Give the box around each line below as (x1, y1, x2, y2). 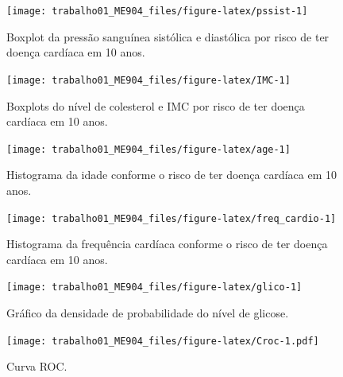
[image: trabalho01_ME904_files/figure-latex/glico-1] (6, 282, 303, 293)
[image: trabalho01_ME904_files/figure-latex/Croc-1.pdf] (6, 335, 319, 347)
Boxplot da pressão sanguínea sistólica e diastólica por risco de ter (6, 28, 330, 45)
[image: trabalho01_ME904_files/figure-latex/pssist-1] (6, 6, 308, 17)
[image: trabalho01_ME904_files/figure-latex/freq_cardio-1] (6, 212, 337, 224)
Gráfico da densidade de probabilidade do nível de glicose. (6, 305, 289, 321)
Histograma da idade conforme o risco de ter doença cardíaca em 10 (6, 166, 337, 183)
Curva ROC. (6, 358, 67, 375)
